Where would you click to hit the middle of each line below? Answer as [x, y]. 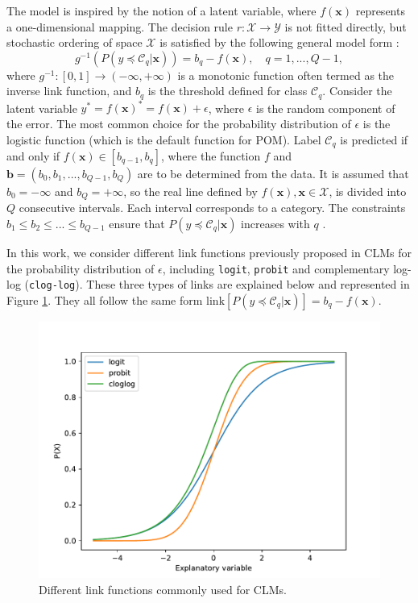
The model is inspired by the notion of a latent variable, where [161, 10]
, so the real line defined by [190, 191]
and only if [33, 155]
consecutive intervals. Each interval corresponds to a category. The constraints [212, 208]
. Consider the [357, 91]
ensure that [137, 224]
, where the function [211, 155]
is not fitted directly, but [346, 26]
